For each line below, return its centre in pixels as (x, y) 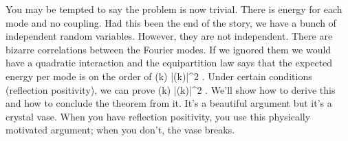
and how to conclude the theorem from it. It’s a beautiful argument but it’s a (169, 103)
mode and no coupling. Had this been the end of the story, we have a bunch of (171, 22)
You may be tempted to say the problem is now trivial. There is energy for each (174, 9)
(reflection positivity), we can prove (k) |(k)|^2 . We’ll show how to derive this (171, 89)
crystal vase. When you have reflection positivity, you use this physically (158, 116)
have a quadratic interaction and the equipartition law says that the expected (169, 63)
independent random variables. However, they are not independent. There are (169, 36)
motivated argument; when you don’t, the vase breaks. (120, 130)
